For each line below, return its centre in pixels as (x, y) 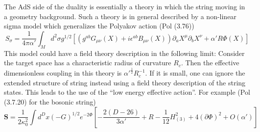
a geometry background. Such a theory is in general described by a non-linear (120, 16)
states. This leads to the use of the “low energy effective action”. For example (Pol (127, 92)
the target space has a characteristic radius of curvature (88, 63)
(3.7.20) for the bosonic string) (50, 101)
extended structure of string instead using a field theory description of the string (125, 82)
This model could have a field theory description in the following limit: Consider (124, 53)
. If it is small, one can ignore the (195, 73)
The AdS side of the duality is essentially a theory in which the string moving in (125, 6)
